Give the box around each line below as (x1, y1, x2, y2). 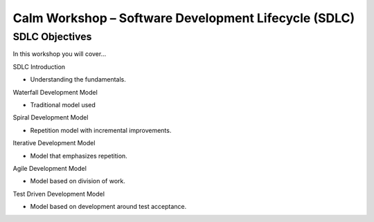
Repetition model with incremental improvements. (30, 126, 172, 134)
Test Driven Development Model (12, 189, 105, 198)
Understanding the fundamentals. (30, 75, 126, 84)
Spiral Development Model (12, 113, 89, 122)
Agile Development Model (12, 164, 87, 172)
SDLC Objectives (12, 30, 92, 43)
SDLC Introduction (12, 62, 66, 71)
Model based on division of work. (30, 177, 126, 185)
